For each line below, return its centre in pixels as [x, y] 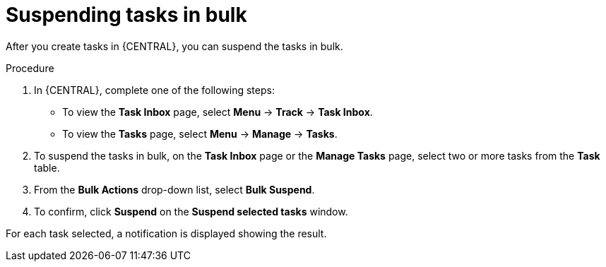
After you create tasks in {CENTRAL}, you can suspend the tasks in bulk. [174, 46]
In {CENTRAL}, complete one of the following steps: [154, 90]
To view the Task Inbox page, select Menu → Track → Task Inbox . [218, 112]
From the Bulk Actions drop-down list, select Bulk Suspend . [174, 189]
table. [47, 167]
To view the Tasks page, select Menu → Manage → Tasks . [200, 133]
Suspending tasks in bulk [126, 15]
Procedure [30, 68]
